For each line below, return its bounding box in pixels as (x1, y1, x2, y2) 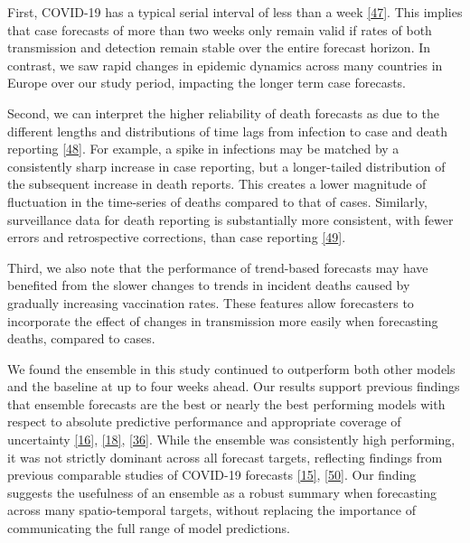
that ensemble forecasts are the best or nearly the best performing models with (7, 394, 446, 413)
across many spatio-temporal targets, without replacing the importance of (7, 501, 417, 520)
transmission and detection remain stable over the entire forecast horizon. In (7, 38, 431, 57)
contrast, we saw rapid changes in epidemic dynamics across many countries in (7, 55, 443, 74)
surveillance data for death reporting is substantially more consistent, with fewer (7, 210, 454, 229)
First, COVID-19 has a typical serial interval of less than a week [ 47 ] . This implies (7, 3, 463, 21)
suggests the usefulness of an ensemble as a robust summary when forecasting (7, 482, 437, 501)
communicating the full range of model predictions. (7, 519, 290, 538)
